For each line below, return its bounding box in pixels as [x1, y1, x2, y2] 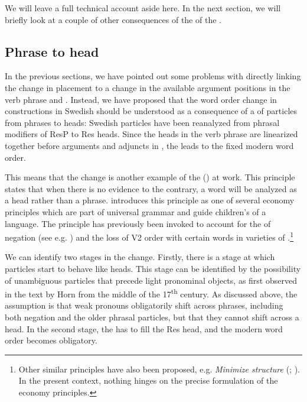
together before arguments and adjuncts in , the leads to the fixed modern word [5, 139, 294, 151]
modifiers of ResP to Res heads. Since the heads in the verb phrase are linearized [5, 128, 298, 140]
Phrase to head [5, 42, 99, 60]
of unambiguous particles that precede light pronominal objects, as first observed [5, 274, 297, 286]
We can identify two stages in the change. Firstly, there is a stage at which [5, 251, 275, 263]
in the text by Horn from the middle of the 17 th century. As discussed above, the [5, 286, 298, 300]
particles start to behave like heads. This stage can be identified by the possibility [5, 262, 301, 274]
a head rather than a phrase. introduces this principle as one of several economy [5, 194, 295, 206]
